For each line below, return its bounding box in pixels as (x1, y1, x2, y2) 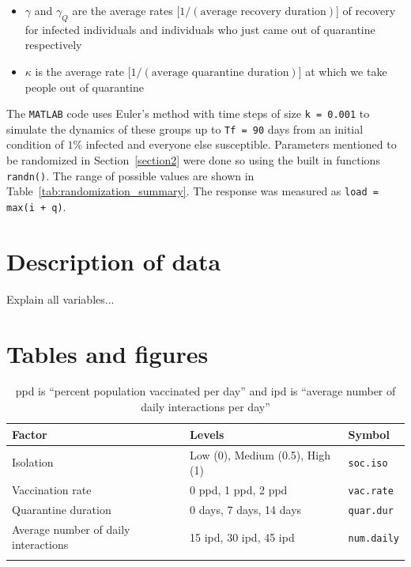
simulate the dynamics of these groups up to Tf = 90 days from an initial (6, 120, 364, 137)
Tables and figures (6, 337, 209, 369)
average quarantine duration (151, 66, 289, 78)
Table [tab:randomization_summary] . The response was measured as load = (6, 183, 379, 199)
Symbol (348, 425, 390, 442)
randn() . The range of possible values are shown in (6, 167, 255, 183)
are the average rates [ (72, 2, 180, 18)
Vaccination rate (12, 481, 92, 497)
